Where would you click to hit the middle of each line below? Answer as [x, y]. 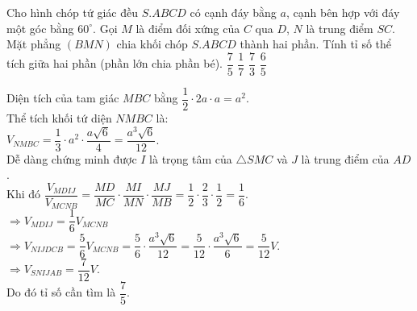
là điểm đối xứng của [188, 28]
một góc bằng [40, 28]
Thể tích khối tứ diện [59, 117]
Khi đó [24, 194]
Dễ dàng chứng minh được [72, 158]
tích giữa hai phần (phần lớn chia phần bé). [115, 63]
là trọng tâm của [191, 158]
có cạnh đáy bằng [233, 12]
